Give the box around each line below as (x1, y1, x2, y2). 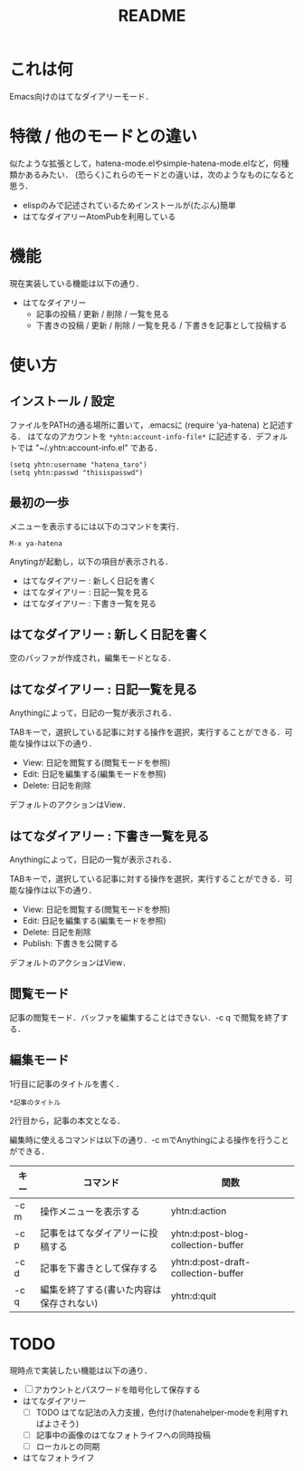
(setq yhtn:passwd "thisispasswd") (9, 468, 144, 477)
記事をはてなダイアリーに (40, 1226, 149, 1239)
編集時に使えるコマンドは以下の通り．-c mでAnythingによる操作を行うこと (9, 1134, 290, 1145)
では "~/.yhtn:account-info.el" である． (16, 441, 163, 453)
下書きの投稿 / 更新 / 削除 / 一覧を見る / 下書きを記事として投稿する (35, 319, 288, 331)
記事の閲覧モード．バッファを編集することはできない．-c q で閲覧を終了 (9, 1011, 280, 1022)
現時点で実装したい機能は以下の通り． (9, 1365, 152, 1376)
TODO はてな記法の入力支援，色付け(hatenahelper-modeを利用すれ (35, 1407, 289, 1418)
